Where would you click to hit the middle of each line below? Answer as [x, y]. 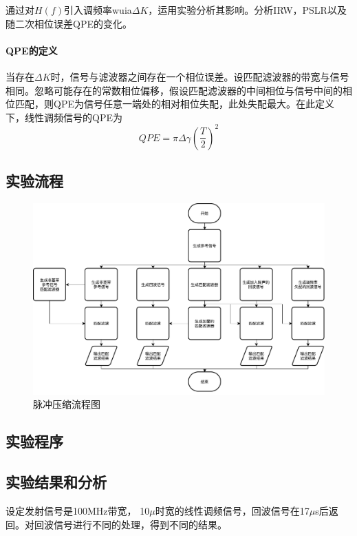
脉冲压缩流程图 [67, 404]
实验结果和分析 [56, 482]
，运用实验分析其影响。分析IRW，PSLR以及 [247, 10]
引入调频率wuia [98, 10]
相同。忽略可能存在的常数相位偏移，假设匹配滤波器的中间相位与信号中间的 [174, 90]
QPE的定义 [32, 50]
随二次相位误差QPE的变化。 [69, 23]
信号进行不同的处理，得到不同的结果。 [140, 524]
